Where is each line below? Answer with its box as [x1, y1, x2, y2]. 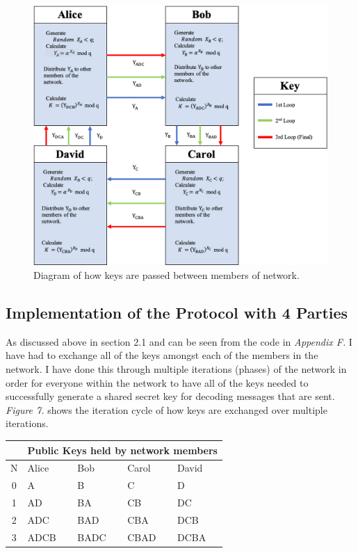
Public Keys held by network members [27, 442, 218, 457]
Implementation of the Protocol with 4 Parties [6, 302, 348, 323]
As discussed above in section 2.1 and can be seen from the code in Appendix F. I [6, 334, 352, 348]
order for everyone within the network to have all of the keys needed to [6, 375, 309, 390]
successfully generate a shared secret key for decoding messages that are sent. [6, 389, 335, 403]
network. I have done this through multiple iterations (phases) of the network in [6, 362, 347, 376]
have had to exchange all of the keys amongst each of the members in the [6, 348, 318, 362]
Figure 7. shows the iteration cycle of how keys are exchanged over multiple [6, 402, 327, 417]
